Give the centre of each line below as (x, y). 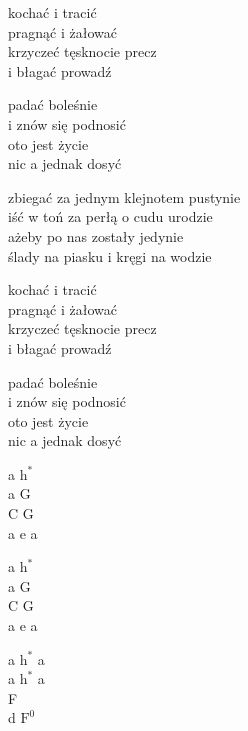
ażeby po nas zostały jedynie (96, 235)
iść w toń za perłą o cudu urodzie (110, 216)
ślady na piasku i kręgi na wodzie (110, 255)
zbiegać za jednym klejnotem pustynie (124, 196)
